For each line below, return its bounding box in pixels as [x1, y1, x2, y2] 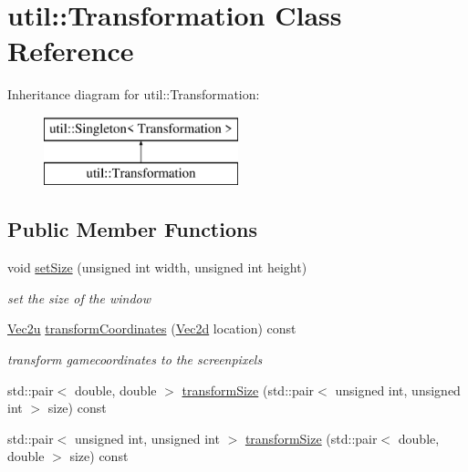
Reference [7, 32, 134, 69]
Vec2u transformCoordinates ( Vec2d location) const [7, 319, 296, 338]
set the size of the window [7, 288, 151, 307]
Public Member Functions [7, 215, 257, 243]
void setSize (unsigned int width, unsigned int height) [7, 258, 307, 277]
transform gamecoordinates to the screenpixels [7, 350, 263, 369]
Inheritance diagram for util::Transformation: [7, 85, 260, 104]
